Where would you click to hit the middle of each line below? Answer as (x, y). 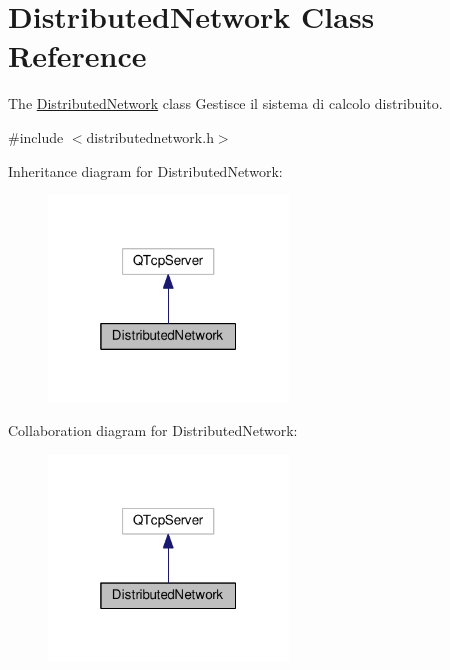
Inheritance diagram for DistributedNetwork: (145, 170)
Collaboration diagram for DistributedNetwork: (153, 430)
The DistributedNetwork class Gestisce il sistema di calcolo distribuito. (225, 103)
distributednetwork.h (150, 136)
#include (36, 136)
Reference (77, 55)
